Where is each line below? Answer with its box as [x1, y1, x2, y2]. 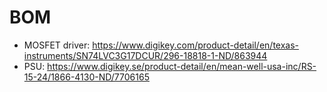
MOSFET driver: [23, 39, 91, 51]
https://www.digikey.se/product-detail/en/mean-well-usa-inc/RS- [47, 60, 317, 72]
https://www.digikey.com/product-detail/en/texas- [92, 39, 300, 51]
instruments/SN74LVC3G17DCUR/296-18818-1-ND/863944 [23, 49, 268, 61]
